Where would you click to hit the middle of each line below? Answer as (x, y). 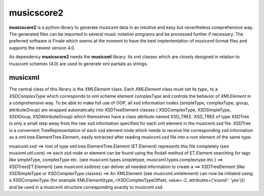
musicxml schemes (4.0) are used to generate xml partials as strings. (79, 64)
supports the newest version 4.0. (42, 48)
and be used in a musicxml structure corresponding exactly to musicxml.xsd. (86, 187)
